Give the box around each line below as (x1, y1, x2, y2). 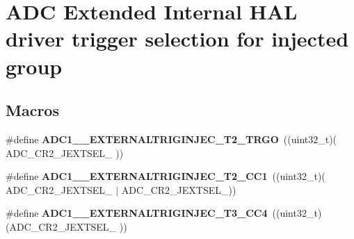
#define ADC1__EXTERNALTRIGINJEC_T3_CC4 (6, 206, 268, 220)
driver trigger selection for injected (6, 24, 349, 53)
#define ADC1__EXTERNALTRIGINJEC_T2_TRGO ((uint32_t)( (6, 131, 337, 146)
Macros (6, 99, 59, 121)
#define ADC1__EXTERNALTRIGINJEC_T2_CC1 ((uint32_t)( (6, 169, 325, 183)
